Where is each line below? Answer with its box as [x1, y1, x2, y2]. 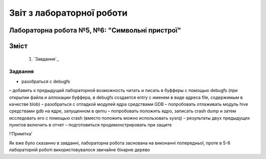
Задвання [9, 68, 34, 75]
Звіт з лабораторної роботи [9, 7, 128, 18]
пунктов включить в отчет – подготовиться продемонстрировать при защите [9, 122, 172, 128]
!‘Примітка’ [9, 131, 33, 137]
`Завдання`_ [33, 56, 59, 62]
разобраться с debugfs [21, 78, 70, 84]
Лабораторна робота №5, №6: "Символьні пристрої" [9, 26, 181, 34]
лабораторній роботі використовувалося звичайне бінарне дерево [9, 147, 150, 153]
